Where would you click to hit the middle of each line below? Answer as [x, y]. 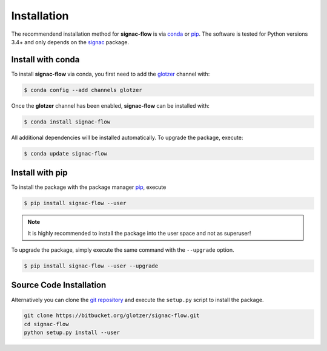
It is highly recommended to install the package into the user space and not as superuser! [139, 233]
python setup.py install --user [72, 333]
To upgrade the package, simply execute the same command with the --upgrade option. [123, 250]
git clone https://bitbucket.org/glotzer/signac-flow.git [112, 316]
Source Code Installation [59, 285]
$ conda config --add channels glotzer [83, 90]
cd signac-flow [46, 324]
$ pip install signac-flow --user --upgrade [91, 266]
